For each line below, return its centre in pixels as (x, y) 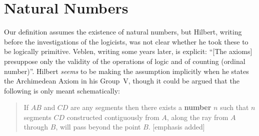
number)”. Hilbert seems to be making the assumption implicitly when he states (126, 71)
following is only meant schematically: (62, 90)
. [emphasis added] (176, 127)
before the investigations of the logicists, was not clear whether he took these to (126, 41)
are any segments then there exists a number (141, 107)
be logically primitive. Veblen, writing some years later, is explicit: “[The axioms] (128, 51)
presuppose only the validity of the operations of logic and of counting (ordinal (125, 61)
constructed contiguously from (113, 117)
